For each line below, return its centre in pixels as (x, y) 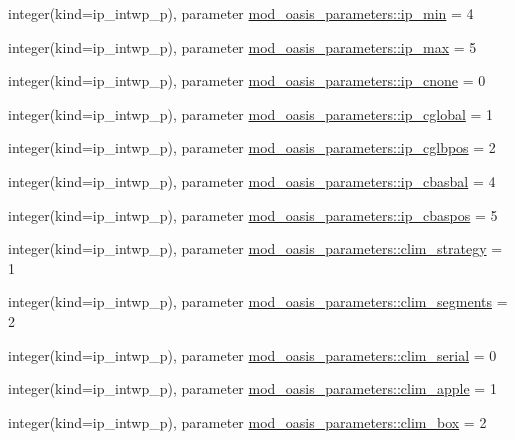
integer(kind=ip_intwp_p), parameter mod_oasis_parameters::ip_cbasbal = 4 (252, 180)
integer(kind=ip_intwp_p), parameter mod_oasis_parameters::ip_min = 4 (241, 13)
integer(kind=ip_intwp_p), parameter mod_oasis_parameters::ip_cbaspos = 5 (253, 214)
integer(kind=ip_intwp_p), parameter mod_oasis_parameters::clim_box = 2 (247, 421)
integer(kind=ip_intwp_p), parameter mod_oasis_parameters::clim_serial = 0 (252, 354)
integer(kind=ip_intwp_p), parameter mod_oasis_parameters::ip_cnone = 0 (247, 80)
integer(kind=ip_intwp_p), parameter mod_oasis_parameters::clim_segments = (258, 301)
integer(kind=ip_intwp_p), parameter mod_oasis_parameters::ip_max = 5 (242, 46)
